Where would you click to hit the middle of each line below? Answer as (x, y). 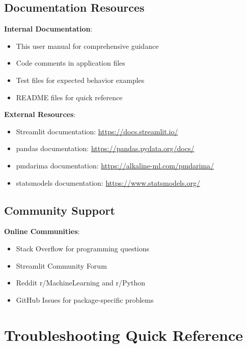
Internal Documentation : (48, 29)
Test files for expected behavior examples (80, 80)
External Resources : (40, 114)
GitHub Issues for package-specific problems (85, 299)
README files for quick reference (69, 97)
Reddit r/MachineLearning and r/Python (80, 283)
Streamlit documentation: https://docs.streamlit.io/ (97, 131)
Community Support (60, 210)
